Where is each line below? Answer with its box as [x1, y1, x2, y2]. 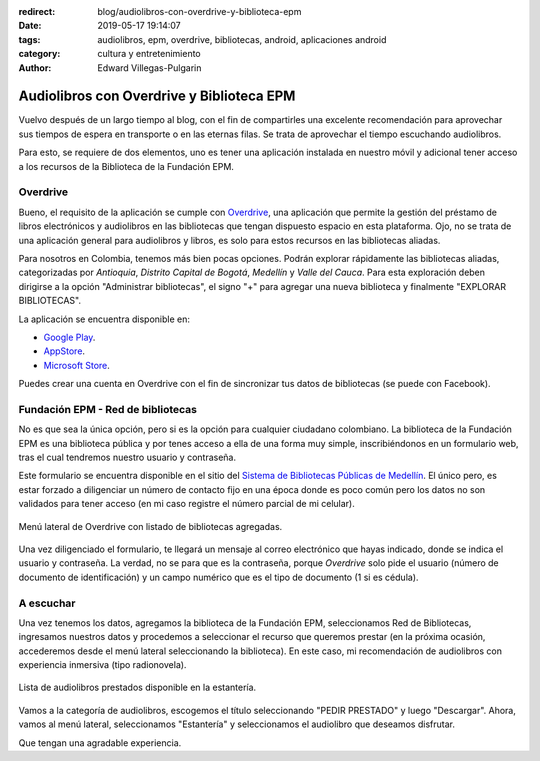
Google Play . [43, 331, 96, 343]
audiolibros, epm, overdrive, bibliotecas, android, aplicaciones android [97, 33, 387, 45]
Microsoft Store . [43, 359, 110, 371]
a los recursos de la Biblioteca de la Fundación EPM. [18, 160, 235, 172]
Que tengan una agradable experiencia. [18, 736, 182, 749]
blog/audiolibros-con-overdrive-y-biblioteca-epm [97, 6, 302, 17]
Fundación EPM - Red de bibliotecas [18, 402, 197, 416]
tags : [18, 33, 41, 45]
